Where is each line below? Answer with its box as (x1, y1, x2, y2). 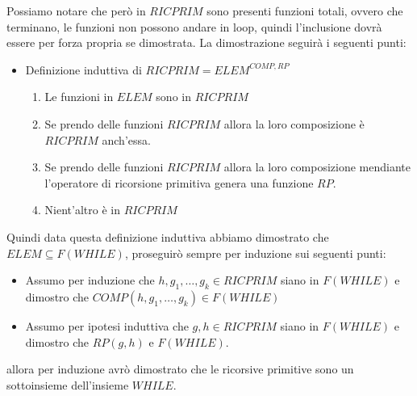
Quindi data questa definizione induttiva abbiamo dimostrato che (6, 228, 329, 245)
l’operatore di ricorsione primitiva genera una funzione (44, 174, 314, 191)
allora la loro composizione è (223, 115, 365, 132)
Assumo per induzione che (25, 272, 155, 289)
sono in (156, 88, 191, 105)
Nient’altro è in (44, 201, 120, 218)
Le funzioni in (44, 88, 114, 105)
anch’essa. (102, 131, 151, 148)
